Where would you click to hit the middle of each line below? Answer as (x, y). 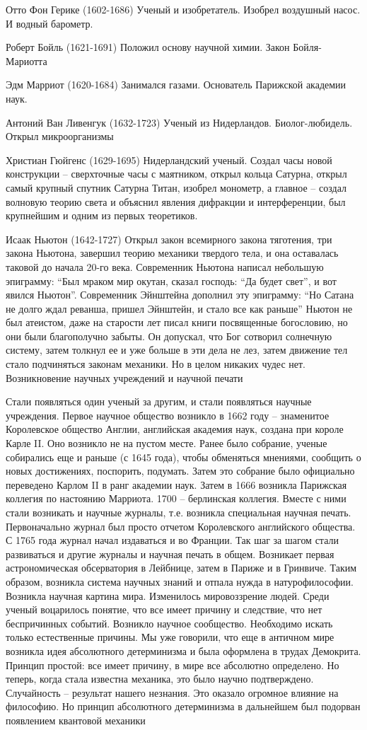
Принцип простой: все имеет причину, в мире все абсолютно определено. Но (173, 665)
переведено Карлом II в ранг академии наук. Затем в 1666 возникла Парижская (176, 484)
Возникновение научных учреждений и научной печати (124, 377)
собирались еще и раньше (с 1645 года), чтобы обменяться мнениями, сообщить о (183, 457)
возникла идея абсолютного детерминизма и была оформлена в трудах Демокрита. (183, 650)
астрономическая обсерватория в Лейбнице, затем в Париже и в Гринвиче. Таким (181, 568)
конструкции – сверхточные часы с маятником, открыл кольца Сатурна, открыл (176, 174)
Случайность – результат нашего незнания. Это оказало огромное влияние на (172, 692)
